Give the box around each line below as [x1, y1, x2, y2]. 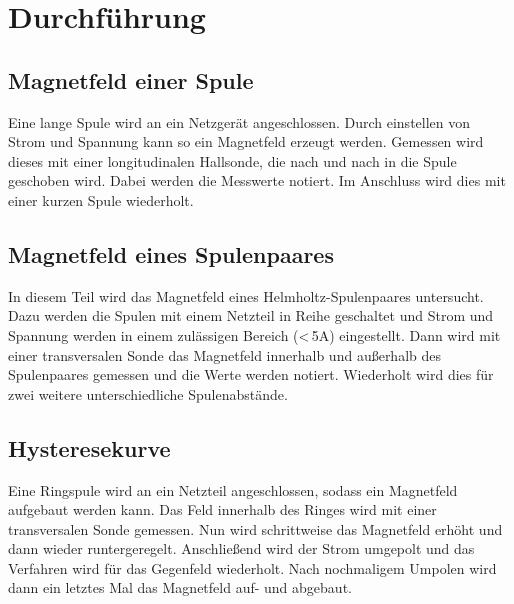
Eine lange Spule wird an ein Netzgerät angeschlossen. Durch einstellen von [8, 111, 471, 132]
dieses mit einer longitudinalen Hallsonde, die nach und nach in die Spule [8, 150, 457, 171]
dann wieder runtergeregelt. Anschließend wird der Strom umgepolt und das [8, 538, 475, 559]
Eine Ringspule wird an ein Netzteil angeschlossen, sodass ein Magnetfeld [8, 479, 458, 500]
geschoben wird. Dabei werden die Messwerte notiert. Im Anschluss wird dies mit [8, 170, 506, 191]
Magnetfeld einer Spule [8, 64, 254, 95]
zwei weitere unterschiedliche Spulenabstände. [8, 383, 288, 404]
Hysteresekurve [8, 432, 171, 463]
